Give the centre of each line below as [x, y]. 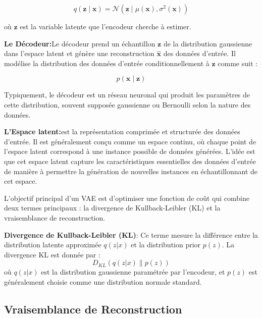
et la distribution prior [166, 245]
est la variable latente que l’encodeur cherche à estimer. [106, 26]
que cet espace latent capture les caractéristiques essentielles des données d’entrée [130, 161]
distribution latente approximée [53, 245]
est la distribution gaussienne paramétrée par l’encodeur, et [133, 272]
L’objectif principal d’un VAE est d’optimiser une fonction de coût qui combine [127, 198]
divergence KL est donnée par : [52, 254]
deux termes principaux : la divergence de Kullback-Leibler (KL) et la [112, 208]
